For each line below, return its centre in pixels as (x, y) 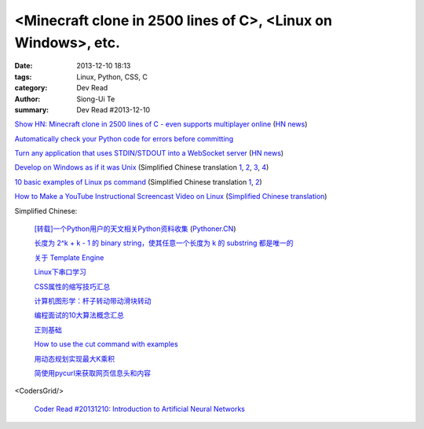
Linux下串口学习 (60, 272)
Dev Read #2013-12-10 (113, 109)
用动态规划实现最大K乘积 (75, 358)
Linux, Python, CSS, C (112, 77)
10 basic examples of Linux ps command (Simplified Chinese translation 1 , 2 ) (138, 181)
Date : (24, 66)
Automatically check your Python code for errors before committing (124, 138)
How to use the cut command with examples (106, 344)
